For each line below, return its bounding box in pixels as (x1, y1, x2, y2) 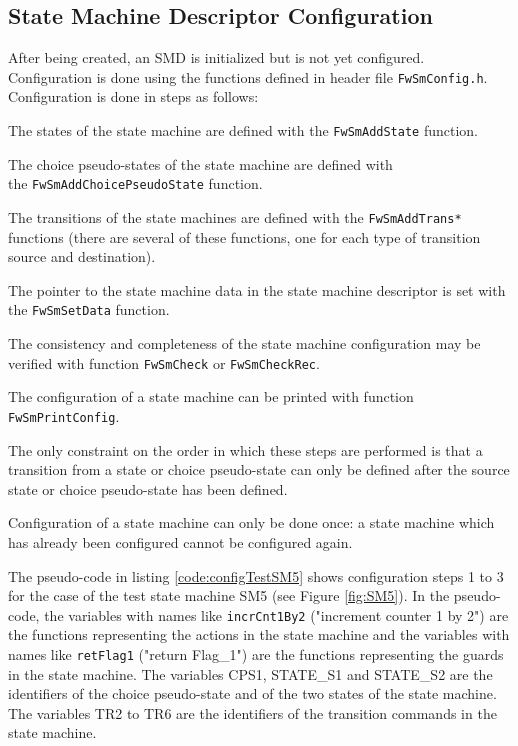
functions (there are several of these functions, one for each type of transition (8, 226, 481, 247)
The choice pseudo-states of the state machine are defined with (8, 153, 393, 174)
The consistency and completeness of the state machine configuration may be (8, 333, 481, 354)
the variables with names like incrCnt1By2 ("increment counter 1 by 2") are (44, 604, 509, 625)
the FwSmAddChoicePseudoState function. (8, 173, 263, 194)
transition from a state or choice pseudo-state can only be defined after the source (8, 459, 510, 480)
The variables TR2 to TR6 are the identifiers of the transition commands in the (8, 702, 497, 723)
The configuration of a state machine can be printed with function (8, 386, 414, 407)
